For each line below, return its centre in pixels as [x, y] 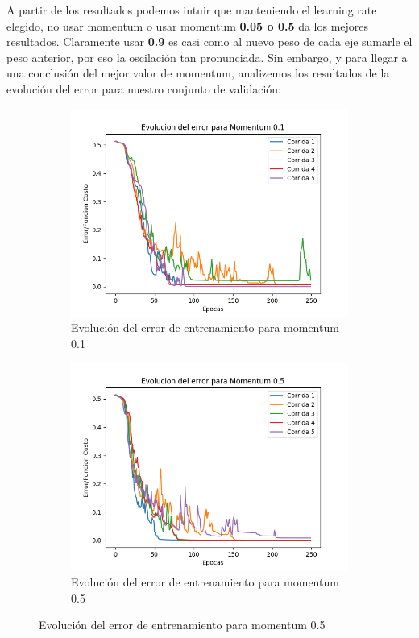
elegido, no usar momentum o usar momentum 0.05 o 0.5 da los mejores [188, 25]
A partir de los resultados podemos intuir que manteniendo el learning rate [192, 10]
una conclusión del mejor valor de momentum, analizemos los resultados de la [198, 73]
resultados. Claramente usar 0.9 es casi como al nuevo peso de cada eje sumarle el [209, 41]
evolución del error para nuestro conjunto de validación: [144, 88]
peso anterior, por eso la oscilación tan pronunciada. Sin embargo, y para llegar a [207, 57]
